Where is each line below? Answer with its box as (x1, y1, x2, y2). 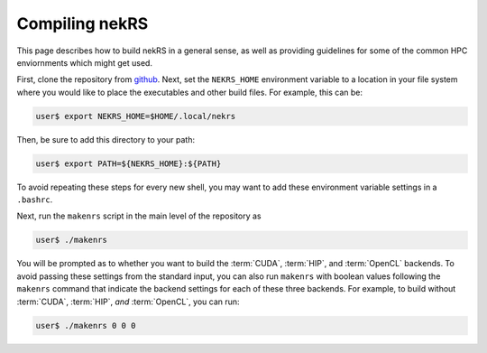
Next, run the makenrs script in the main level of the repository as (16, 210, 262, 221)
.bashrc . (16, 194, 53, 205)
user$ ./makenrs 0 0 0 (35, 320, 136, 330)
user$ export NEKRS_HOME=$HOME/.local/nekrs (35, 111, 236, 121)
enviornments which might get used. (16, 57, 153, 68)
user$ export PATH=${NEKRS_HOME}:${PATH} (35, 158, 222, 169)
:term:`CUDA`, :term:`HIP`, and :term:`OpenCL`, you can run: (16, 296, 240, 307)
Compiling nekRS (16, 14, 149, 33)
